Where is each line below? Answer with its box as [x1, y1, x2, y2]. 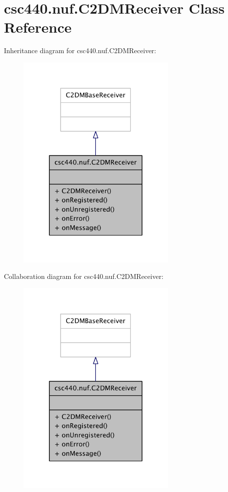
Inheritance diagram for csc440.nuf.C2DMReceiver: [4, 45, 156, 56]
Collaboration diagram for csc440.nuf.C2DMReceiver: [4, 271, 164, 281]
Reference [4, 17, 72, 37]
